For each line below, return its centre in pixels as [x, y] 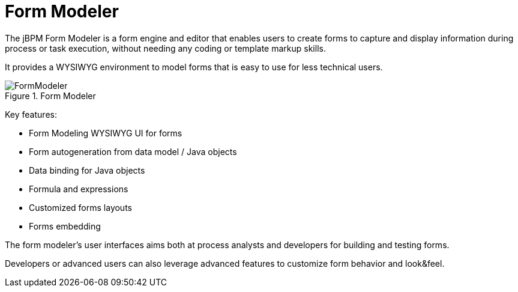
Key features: [31, 114]
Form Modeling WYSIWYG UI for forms [106, 133]
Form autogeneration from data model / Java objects [133, 151]
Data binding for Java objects [87, 170]
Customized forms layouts [80, 207]
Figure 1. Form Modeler [50, 96]
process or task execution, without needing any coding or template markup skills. [165, 48]
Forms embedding [65, 226]
